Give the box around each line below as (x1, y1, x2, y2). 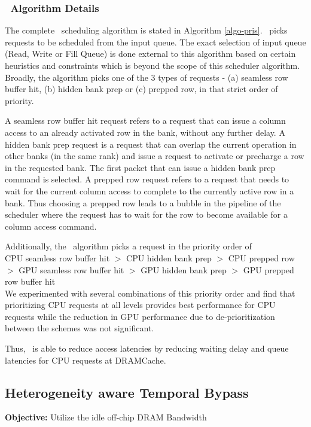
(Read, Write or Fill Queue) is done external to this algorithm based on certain (5, 47, 296, 60)
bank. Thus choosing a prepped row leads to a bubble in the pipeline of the (5, 196, 281, 209)
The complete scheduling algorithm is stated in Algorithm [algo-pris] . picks (5, 24, 288, 36)
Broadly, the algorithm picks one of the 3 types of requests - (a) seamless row (5, 71, 288, 83)
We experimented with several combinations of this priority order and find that (5, 286, 295, 299)
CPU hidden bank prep (126, 251, 212, 264)
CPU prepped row (228, 251, 295, 264)
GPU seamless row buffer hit (19, 263, 124, 276)
